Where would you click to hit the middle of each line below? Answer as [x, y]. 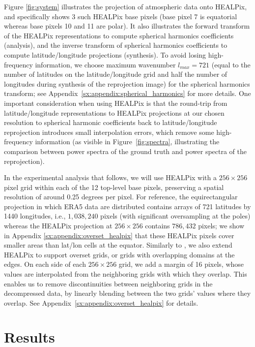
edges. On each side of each [45, 264]
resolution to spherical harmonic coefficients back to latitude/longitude [111, 122]
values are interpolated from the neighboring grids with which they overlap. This [126, 274]
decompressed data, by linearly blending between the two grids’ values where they [127, 293]
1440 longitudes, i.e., [35, 216]
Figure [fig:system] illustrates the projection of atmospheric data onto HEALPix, [126, 6]
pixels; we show [221, 226]
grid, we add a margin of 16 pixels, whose [181, 264]
